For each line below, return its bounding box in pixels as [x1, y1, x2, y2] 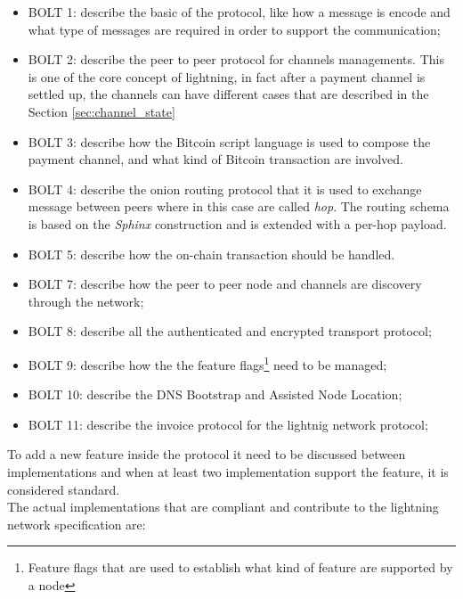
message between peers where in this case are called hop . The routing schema [28, 197, 450, 216]
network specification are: [7, 514, 146, 533]
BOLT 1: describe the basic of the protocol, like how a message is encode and [28, 3, 451, 21]
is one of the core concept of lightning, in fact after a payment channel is [28, 67, 426, 86]
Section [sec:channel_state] [28, 102, 175, 120]
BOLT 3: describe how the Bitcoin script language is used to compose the [28, 132, 431, 151]
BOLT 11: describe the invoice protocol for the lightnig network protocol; [28, 414, 428, 433]
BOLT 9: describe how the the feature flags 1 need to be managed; [28, 352, 387, 373]
